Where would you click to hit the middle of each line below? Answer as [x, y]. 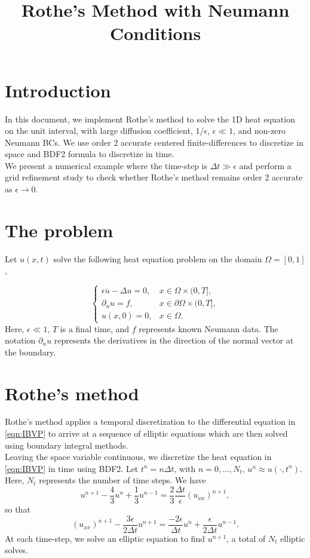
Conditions [155, 33]
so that [18, 509]
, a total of [246, 538]
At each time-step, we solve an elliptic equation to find [105, 538]
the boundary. [30, 352]
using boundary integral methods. [67, 445]
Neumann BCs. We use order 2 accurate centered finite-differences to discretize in [154, 142]
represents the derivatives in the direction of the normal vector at [174, 340]
